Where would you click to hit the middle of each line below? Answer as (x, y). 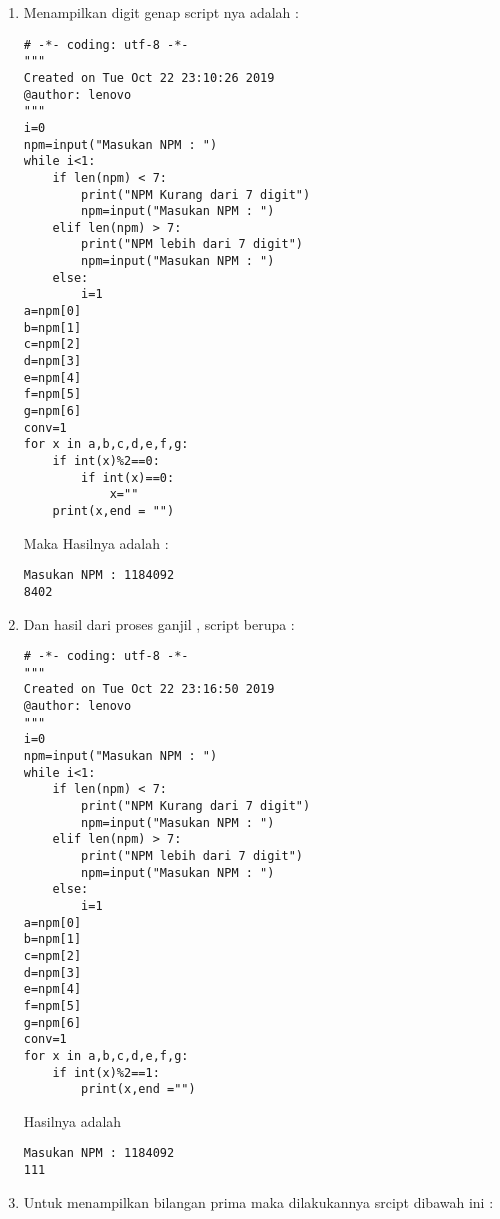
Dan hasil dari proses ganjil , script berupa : (159, 623)
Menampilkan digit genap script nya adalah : (161, 12)
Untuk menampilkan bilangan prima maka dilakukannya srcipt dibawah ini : (258, 1201)
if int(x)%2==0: (106, 461)
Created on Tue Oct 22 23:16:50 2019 (149, 689)
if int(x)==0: (128, 477)
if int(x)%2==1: (106, 1072)
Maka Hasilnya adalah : (96, 542)
